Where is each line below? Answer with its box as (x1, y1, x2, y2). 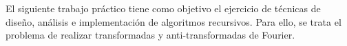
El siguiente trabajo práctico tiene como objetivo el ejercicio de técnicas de (6, 1, 321, 15)
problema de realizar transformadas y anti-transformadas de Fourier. (6, 28, 295, 42)
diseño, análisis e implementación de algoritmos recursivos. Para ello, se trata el (6, 14, 341, 28)
